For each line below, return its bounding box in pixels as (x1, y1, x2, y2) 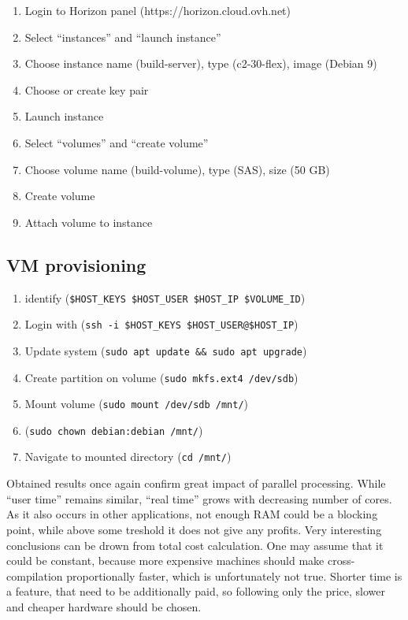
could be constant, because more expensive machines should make (6, 552, 325, 569)
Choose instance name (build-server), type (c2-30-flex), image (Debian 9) (24, 55, 377, 72)
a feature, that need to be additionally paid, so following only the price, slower (6, 583, 385, 600)
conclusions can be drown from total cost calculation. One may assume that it (6, 536, 384, 553)
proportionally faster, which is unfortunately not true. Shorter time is (66, 567, 402, 584)
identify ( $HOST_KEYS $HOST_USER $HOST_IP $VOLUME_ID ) (24, 289, 306, 306)
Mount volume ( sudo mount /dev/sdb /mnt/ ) (24, 395, 249, 412)
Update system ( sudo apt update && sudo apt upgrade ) (24, 342, 307, 358)
